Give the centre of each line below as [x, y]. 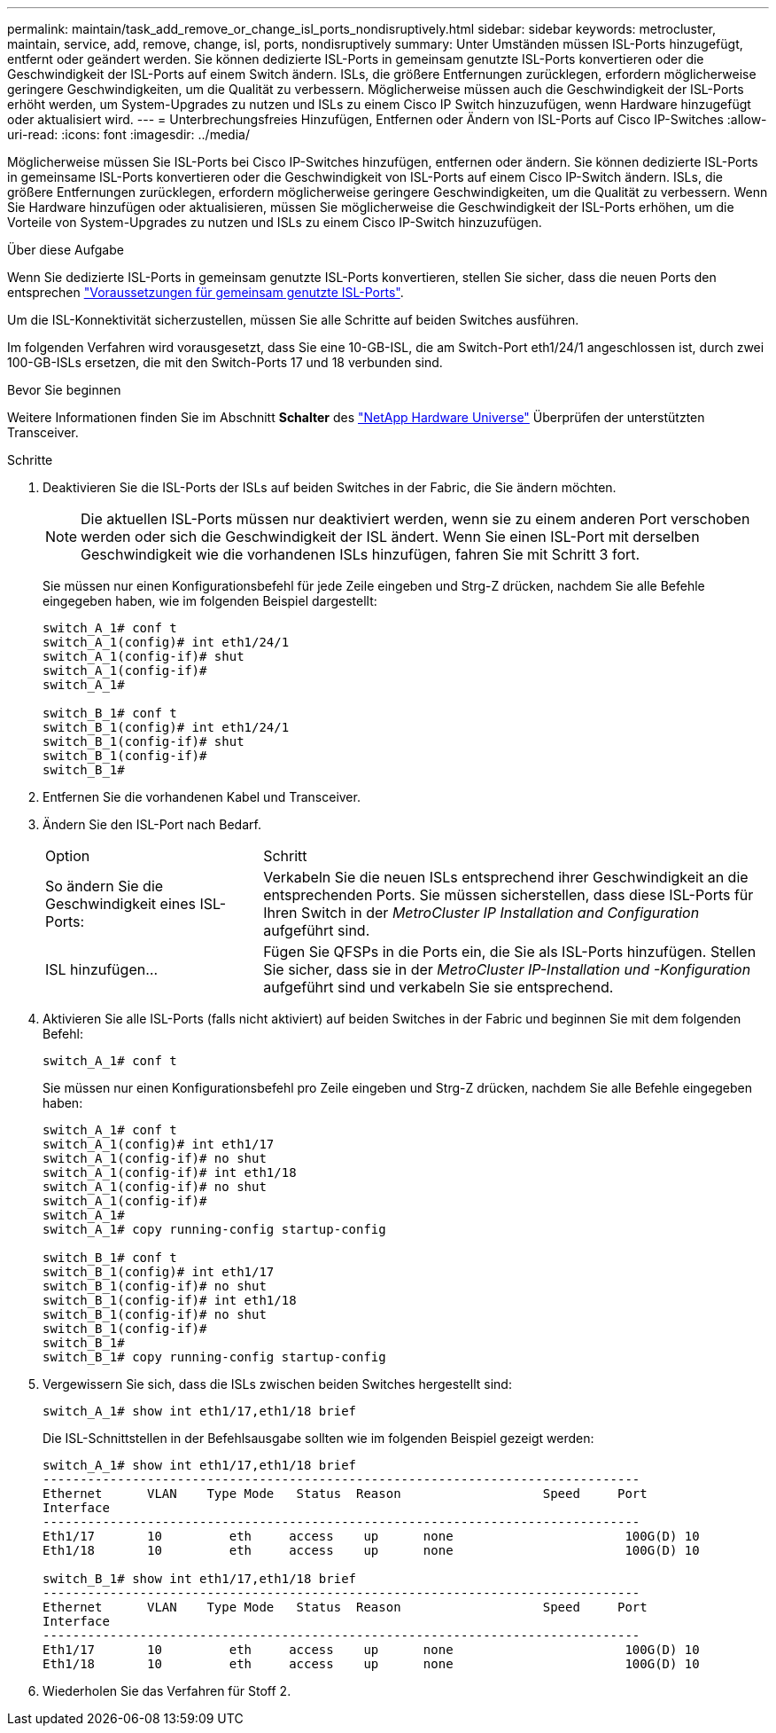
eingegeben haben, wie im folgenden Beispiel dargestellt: [210, 601]
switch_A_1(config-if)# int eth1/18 [170, 1172]
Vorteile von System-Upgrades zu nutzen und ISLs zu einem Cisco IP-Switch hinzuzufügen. [275, 222]
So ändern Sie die [105, 886]
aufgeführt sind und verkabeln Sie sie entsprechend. [438, 987]
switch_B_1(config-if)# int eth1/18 [170, 1300]
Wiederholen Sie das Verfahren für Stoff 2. [167, 1691]
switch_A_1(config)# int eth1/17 [159, 1144]
